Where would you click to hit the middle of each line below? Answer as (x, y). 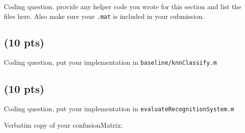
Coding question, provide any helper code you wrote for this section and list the (123, 6)
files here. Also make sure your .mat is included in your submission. (104, 16)
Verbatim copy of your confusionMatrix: (63, 125)
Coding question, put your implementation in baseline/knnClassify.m (110, 62)
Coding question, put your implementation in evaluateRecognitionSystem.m (119, 109)
